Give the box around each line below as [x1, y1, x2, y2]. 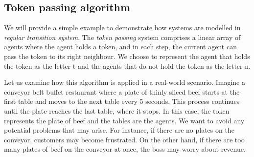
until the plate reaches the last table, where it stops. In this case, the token [4, 105, 230, 116]
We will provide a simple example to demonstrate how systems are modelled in [4, 22, 241, 33]
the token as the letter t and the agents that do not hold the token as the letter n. [4, 60, 251, 71]
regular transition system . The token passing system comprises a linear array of [4, 32, 241, 42]
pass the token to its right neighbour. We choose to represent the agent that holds [4, 51, 250, 61]
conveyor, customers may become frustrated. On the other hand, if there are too [4, 134, 245, 144]
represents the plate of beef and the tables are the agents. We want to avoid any [4, 115, 245, 125]
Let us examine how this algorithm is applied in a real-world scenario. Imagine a [4, 77, 245, 87]
